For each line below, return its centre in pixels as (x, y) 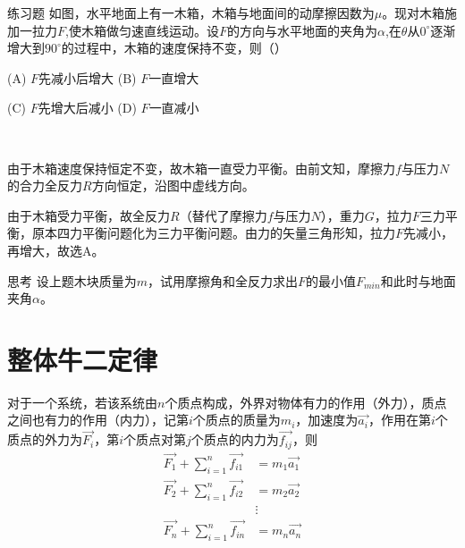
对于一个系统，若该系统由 (82, 402)
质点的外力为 (45, 439)
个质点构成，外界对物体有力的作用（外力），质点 (306, 402)
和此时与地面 (418, 280)
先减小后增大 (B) (88, 77)
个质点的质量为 (237, 420)
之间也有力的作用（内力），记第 (98, 420)
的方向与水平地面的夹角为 (302, 30)
